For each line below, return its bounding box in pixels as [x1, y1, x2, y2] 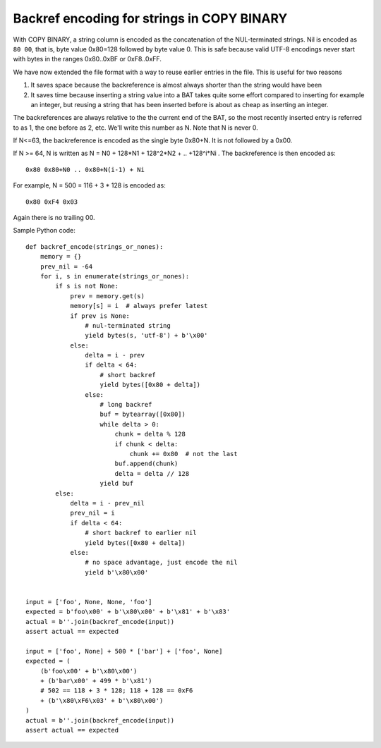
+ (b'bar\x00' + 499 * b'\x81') [40, 677, 152, 685]
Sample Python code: [13, 226, 75, 235]
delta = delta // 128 [114, 470, 190, 477]
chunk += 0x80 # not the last [129, 450, 238, 458]
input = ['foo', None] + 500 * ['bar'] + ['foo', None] [25, 647, 223, 655]
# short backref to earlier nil [85, 529, 197, 537]
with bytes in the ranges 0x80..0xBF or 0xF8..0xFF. [13, 55, 162, 63]
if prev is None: [70, 312, 131, 320]
